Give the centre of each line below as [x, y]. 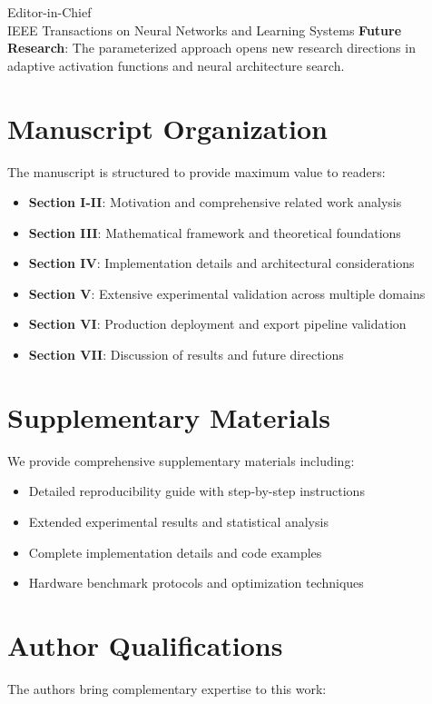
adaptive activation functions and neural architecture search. [176, 65]
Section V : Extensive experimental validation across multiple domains [227, 293]
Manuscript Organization [167, 128]
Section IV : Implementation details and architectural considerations [221, 263]
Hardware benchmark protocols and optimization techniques [196, 583]
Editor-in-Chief [49, 12]
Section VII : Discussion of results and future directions [186, 355]
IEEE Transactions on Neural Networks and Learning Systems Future [205, 30]
